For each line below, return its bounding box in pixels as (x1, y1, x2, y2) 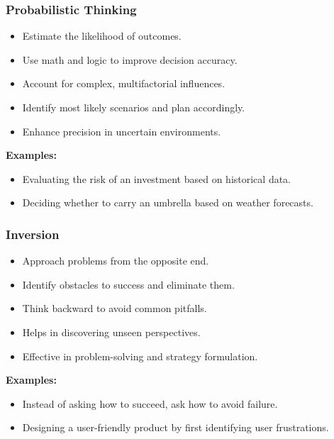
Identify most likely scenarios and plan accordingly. (22, 100, 245, 114)
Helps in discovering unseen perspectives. (22, 324, 201, 339)
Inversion (6, 225, 60, 243)
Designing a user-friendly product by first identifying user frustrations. (22, 420, 329, 435)
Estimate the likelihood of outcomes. (22, 28, 182, 43)
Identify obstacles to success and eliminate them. (22, 277, 235, 291)
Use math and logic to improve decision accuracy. (22, 52, 238, 67)
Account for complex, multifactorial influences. (22, 76, 226, 91)
